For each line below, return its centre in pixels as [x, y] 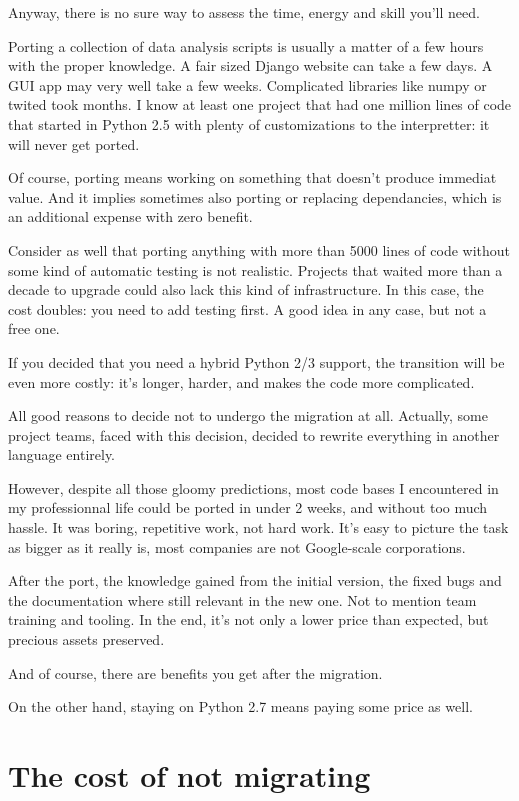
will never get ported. [74, 143]
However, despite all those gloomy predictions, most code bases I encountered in [253, 487]
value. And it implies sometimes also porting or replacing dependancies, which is [255, 196]
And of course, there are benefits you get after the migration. [195, 672]
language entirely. [62, 454]
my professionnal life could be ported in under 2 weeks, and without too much [248, 507]
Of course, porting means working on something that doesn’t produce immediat [252, 177]
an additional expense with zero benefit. [130, 216]
